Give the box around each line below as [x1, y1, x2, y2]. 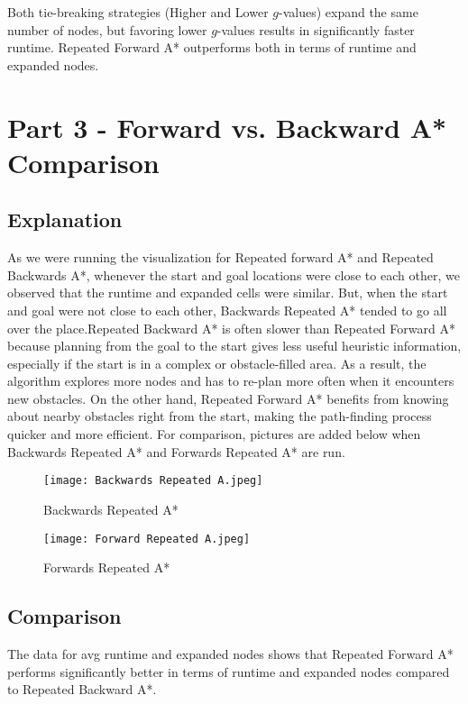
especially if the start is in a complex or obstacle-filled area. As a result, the [7, 353, 427, 372]
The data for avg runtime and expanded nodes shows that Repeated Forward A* [7, 644, 454, 663]
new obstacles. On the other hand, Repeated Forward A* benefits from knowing [7, 389, 449, 407]
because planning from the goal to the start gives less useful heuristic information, [7, 336, 462, 355]
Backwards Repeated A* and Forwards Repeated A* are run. [7, 442, 345, 461]
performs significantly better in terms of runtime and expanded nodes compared [7, 662, 450, 681]
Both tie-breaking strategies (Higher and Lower [7, 3, 269, 21]
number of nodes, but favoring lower [7, 20, 207, 39]
